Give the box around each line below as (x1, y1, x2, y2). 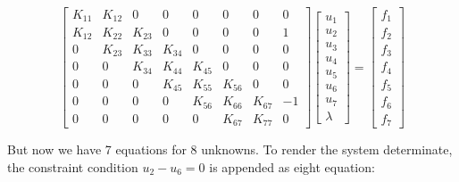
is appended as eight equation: (209, 158, 375, 176)
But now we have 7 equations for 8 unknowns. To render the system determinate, (7, 140, 453, 159)
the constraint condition (7, 158, 138, 176)
